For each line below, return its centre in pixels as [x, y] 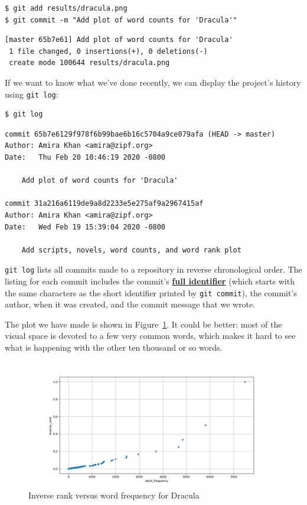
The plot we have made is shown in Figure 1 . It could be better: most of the [143, 324]
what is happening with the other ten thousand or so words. [114, 347]
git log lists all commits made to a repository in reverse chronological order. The [153, 269]
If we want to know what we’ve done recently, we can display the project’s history [153, 82]
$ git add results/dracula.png [66, 8]
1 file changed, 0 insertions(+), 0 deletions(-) [108, 51]
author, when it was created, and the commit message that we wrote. [130, 304]
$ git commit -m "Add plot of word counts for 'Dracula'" [121, 20]
